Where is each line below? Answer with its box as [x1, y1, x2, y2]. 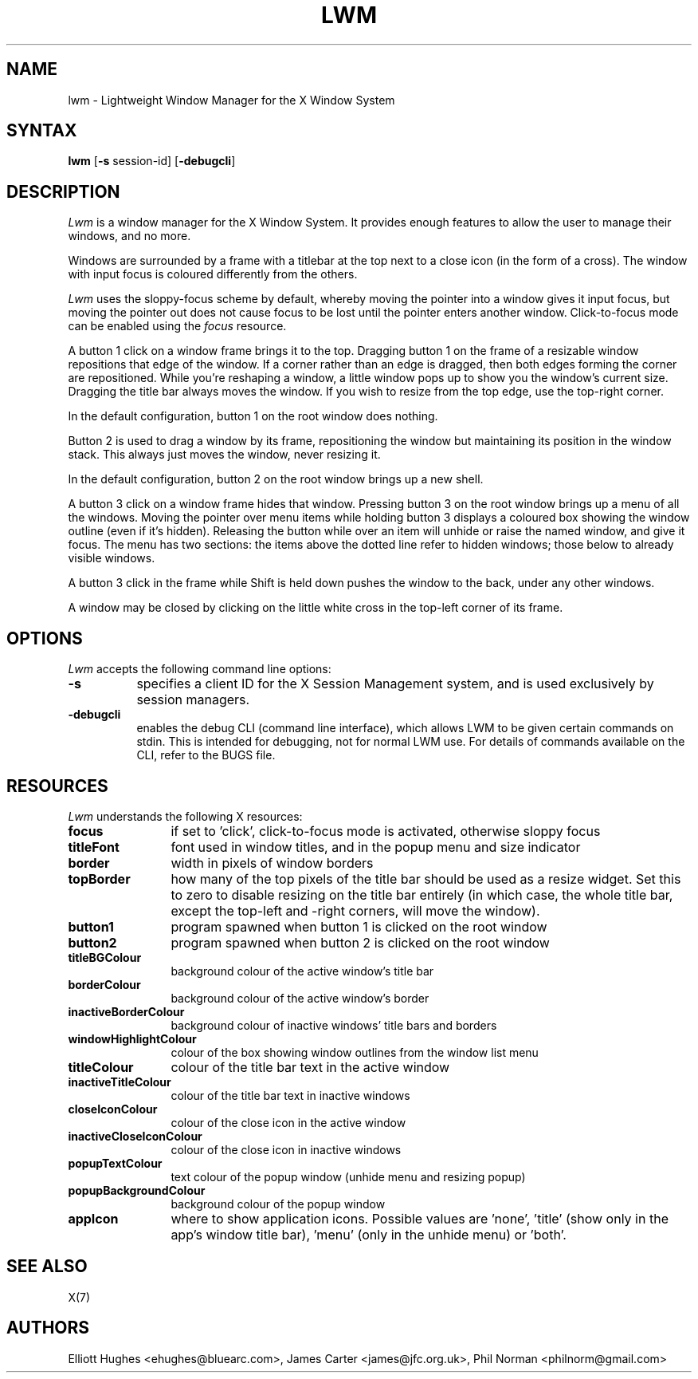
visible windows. [68, 551, 155, 565]
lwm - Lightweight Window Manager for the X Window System [68, 93, 395, 107]
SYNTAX [6, 120, 77, 141]
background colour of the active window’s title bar [171, 963, 434, 978]
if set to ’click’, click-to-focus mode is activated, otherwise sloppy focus [171, 822, 601, 839]
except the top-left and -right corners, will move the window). [171, 902, 540, 919]
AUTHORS [6, 1318, 90, 1338]
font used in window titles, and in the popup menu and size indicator [171, 838, 581, 855]
